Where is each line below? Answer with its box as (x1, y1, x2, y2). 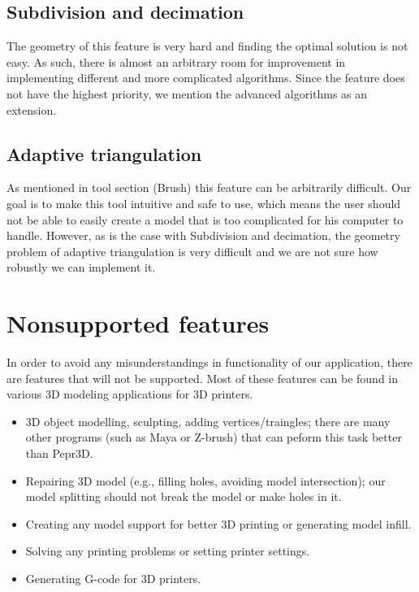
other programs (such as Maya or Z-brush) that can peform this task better (25, 429, 402, 446)
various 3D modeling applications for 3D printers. (6, 385, 253, 403)
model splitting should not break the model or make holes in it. (25, 488, 342, 505)
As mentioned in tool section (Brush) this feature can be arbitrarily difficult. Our (6, 179, 412, 196)
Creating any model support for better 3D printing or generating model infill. (25, 515, 412, 532)
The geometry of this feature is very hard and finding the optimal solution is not (6, 37, 408, 54)
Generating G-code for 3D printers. (25, 570, 201, 586)
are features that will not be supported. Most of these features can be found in (6, 369, 399, 386)
